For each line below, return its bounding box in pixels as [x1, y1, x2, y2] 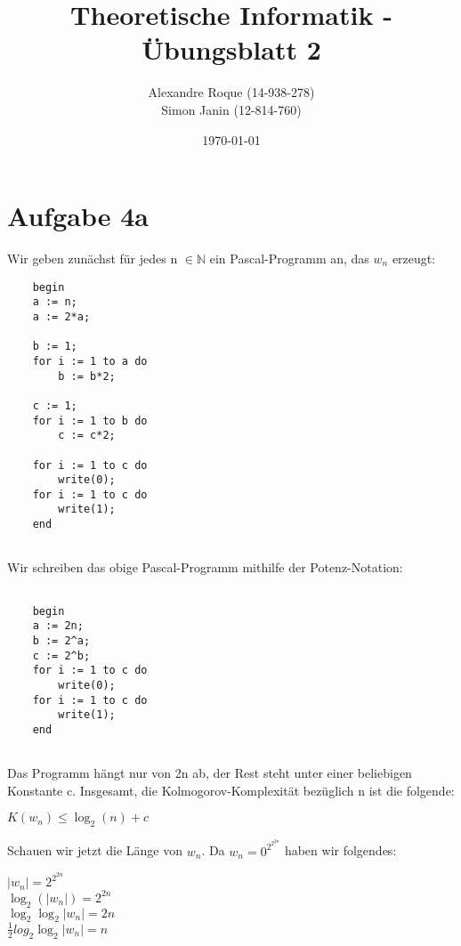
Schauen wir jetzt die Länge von [7, 841, 183, 860]
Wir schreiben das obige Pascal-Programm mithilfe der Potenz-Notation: [7, 558, 403, 577]
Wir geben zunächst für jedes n [7, 249, 178, 268]
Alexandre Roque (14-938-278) [148, 83, 315, 101]
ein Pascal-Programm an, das [209, 249, 369, 268]
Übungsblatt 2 [142, 31, 321, 68]
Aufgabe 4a [7, 198, 149, 234]
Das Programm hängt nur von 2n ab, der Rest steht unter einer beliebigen [7, 764, 412, 782]
